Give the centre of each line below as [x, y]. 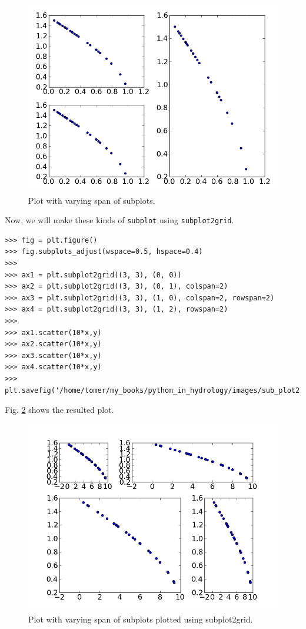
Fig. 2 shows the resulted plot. [59, 410]
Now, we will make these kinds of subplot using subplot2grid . [119, 220]
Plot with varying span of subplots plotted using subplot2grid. [141, 619]
